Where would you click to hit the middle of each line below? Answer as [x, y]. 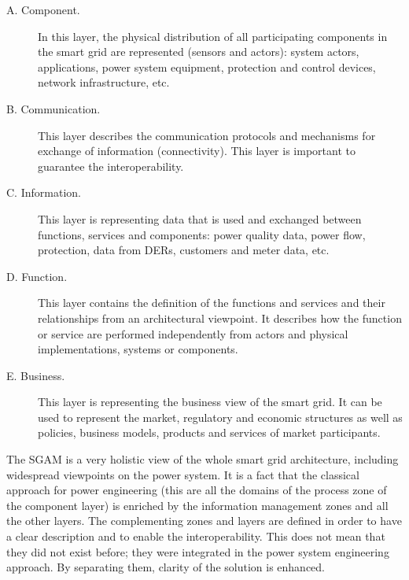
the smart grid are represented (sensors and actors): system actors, [199, 52]
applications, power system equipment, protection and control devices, [207, 66]
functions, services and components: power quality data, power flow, [202, 234]
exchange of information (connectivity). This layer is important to [197, 151]
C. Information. [44, 192]
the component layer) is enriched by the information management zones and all [197, 505]
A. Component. [43, 9]
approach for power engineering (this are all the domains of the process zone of [197, 490]
